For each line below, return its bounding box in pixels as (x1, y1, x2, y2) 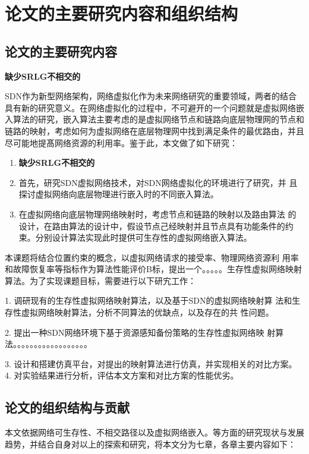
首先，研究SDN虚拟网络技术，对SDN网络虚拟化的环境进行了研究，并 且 (18, 176, 298, 188)
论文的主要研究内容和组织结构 (5, 1, 238, 26)
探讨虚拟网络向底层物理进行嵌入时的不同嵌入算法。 (18, 188, 219, 200)
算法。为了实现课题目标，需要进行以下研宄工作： (5, 274, 196, 286)
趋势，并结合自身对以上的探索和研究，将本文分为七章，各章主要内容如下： (5, 437, 296, 450)
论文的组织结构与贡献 (5, 398, 130, 417)
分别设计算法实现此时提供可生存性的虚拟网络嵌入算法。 (35, 231, 252, 244)
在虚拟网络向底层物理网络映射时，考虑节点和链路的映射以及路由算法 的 (18, 207, 297, 220)
